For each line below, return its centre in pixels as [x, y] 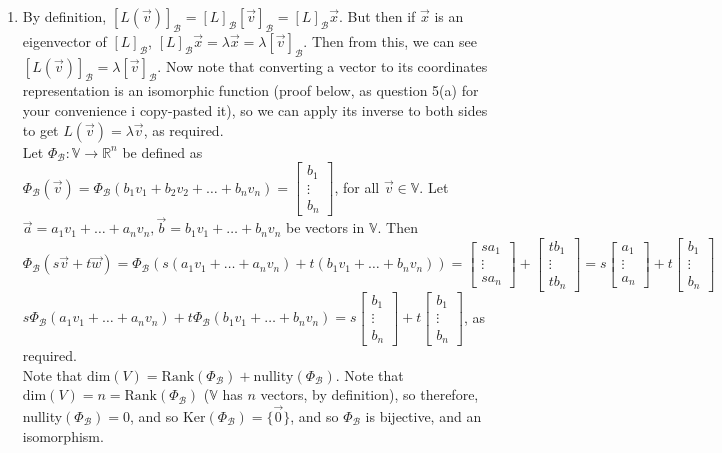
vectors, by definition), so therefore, [369, 394]
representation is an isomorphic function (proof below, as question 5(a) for [250, 90]
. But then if [377, 16]
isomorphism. [63, 435]
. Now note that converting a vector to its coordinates [322, 65]
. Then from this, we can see [390, 40]
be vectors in [325, 227]
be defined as [162, 151]
